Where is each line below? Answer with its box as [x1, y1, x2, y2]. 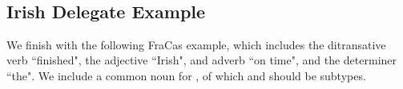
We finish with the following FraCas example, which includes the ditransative [6, 36, 386, 52]
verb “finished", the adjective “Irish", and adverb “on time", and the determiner [6, 52, 397, 68]
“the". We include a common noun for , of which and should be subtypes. [6, 67, 366, 83]
